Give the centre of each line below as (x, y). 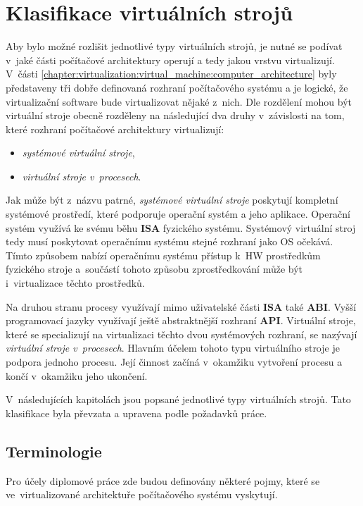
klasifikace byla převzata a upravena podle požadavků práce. (136, 413)
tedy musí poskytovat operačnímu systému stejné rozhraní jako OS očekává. (170, 241)
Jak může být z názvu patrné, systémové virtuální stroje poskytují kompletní (172, 200)
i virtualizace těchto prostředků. (75, 283)
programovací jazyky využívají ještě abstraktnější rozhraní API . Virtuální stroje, (181, 320)
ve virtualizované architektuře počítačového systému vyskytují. (142, 494)
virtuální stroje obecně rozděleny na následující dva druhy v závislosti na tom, (175, 115)
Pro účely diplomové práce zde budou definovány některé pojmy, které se (163, 480)
